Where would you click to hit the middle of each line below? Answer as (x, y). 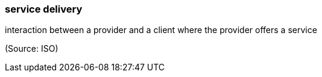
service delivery (44, 9)
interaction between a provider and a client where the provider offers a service (161, 30)
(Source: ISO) (32, 49)
